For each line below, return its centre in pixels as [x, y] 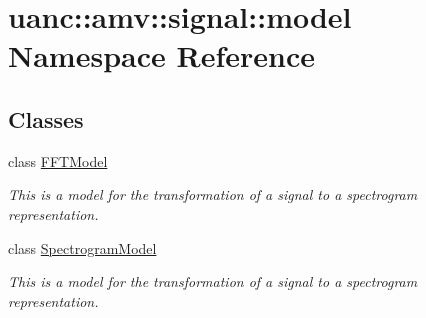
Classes [46, 118]
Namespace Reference [161, 55]
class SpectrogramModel [82, 247]
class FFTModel [58, 160]
